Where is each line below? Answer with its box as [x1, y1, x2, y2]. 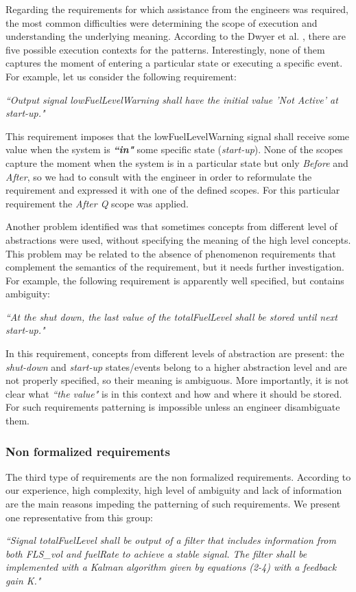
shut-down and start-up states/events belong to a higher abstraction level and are [5, 359, 347, 374]
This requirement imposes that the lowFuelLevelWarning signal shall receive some [5, 128, 350, 143]
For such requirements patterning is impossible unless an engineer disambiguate [5, 400, 340, 414]
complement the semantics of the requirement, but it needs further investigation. [5, 260, 344, 274]
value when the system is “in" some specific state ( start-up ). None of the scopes [5, 142, 343, 157]
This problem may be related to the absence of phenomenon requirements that [5, 246, 336, 260]
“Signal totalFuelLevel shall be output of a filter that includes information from [5, 533, 336, 547]
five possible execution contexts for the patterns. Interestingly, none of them [5, 42, 325, 56]
